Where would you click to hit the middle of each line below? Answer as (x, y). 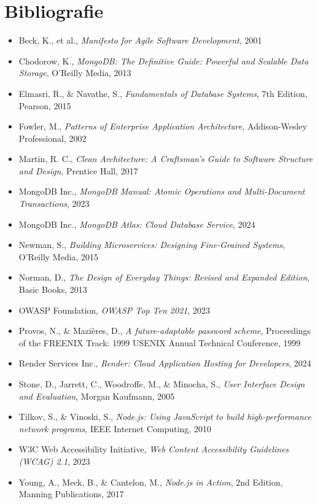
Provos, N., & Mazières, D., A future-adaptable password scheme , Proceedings (165, 331)
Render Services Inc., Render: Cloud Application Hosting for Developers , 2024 (165, 363)
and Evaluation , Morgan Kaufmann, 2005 (97, 396)
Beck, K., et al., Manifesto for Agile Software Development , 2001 (140, 40)
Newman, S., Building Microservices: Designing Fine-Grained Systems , (152, 245)
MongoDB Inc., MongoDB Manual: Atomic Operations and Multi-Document (162, 191)
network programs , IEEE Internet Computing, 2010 (115, 428)
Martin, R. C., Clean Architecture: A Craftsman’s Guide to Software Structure (166, 159)
